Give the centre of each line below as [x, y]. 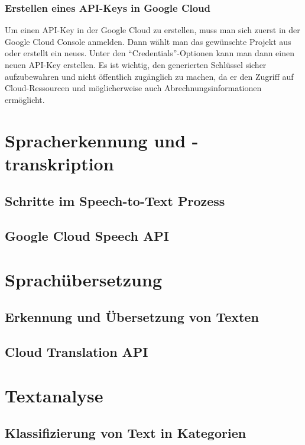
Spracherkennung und [95, 140]
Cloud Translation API [77, 352]
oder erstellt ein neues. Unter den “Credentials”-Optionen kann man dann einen [150, 53]
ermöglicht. [25, 99]
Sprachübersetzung [84, 279]
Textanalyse [54, 395]
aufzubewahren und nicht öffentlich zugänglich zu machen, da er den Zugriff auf [149, 76]
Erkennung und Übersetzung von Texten [132, 317]
